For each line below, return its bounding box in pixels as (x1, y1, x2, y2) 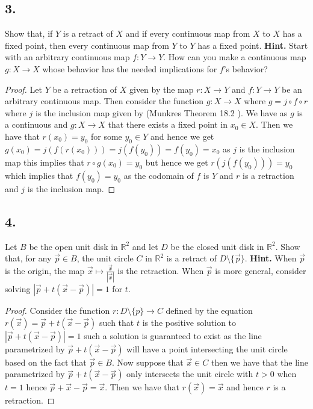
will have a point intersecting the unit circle (126, 342, 288, 355)
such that (99, 316, 134, 328)
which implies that (5, 169, 73, 181)
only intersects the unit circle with (126, 367, 253, 380)
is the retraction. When (117, 264, 204, 276)
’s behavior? (223, 62, 268, 75)
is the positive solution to (142, 316, 237, 328)
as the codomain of (123, 169, 194, 181)
